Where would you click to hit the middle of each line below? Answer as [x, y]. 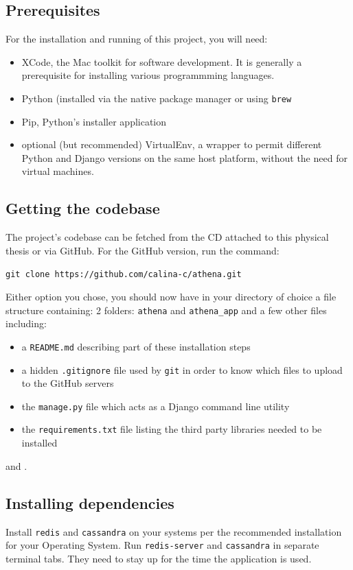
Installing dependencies [90, 502]
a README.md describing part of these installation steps [136, 346]
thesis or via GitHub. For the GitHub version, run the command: [143, 250]
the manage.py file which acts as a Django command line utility [156, 406]
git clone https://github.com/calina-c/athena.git [124, 275]
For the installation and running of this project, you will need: [137, 39]
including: [26, 323]
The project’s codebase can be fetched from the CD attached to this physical [167, 237]
